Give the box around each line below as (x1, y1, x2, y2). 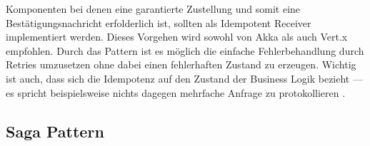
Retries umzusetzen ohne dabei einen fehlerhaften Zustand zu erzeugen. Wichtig (6, 57, 356, 72)
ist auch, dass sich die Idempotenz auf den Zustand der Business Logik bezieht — (6, 71, 363, 85)
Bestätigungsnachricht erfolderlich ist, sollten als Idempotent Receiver (6, 15, 311, 30)
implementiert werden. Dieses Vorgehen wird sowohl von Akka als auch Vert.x (6, 29, 348, 44)
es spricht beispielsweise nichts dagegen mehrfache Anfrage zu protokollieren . (6, 85, 346, 100)
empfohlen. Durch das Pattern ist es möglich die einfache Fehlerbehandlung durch (6, 43, 364, 58)
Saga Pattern (6, 120, 104, 142)
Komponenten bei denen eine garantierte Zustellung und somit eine (6, 1, 301, 16)
